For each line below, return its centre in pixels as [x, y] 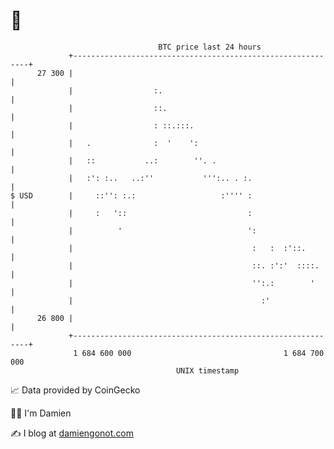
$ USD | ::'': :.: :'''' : [131, 195]
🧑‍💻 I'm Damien [41, 413]
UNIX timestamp [207, 370]
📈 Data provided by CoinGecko [75, 390]
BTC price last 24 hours [210, 47]
